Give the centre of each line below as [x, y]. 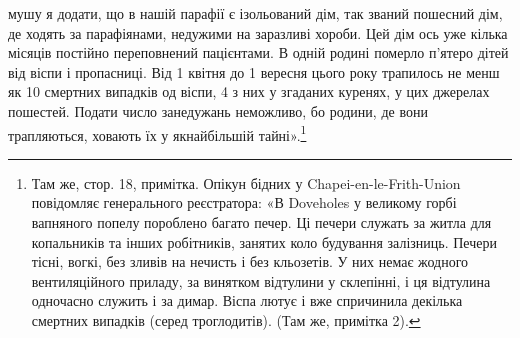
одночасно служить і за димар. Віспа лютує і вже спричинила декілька [247, 300]
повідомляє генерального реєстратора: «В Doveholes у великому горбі [244, 202]
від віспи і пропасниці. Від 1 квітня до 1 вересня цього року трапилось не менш [254, 71]
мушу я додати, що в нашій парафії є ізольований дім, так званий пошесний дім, [255, 13]
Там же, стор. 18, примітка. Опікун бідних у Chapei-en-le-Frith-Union [246, 182]
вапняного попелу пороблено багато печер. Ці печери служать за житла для [261, 222]
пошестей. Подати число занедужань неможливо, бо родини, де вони [218, 110]
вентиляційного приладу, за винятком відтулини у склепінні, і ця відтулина [261, 280]
